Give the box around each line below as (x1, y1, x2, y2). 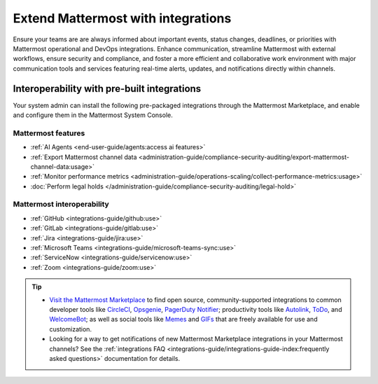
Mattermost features (13, 128, 85, 138)
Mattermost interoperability (13, 200, 110, 210)
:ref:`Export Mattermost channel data (30, 153, 137, 161)
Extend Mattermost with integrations (13, 11, 232, 26)
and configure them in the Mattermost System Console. (13, 111, 173, 119)
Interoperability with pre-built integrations (13, 83, 202, 95)
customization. (49, 324, 92, 333)
